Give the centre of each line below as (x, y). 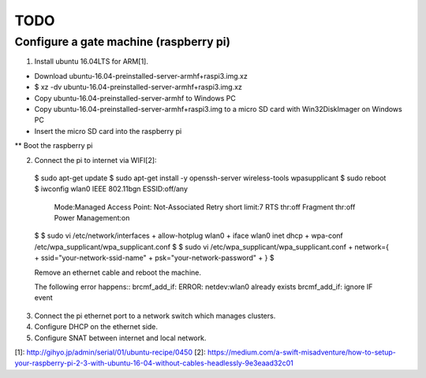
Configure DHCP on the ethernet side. (96, 327)
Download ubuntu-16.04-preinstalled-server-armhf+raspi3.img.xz (141, 76)
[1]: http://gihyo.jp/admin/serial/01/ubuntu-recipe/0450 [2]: (110, 352)
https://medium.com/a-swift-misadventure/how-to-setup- (301, 352)
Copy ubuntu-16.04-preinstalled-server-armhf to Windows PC (135, 98)
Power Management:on (92, 218)
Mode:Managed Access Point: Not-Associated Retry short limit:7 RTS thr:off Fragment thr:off (205, 207)
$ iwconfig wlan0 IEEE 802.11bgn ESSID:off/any (111, 189)
